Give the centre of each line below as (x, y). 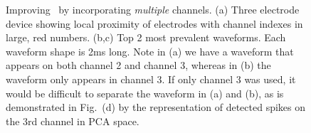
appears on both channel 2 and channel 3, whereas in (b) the (138, 65)
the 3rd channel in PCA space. (73, 121)
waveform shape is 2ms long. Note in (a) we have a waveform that (150, 51)
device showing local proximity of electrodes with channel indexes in (154, 23)
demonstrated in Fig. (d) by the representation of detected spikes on (156, 107)
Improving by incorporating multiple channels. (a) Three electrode (153, 9)
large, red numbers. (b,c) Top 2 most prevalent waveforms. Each (146, 37)
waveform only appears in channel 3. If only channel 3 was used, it (151, 79)
